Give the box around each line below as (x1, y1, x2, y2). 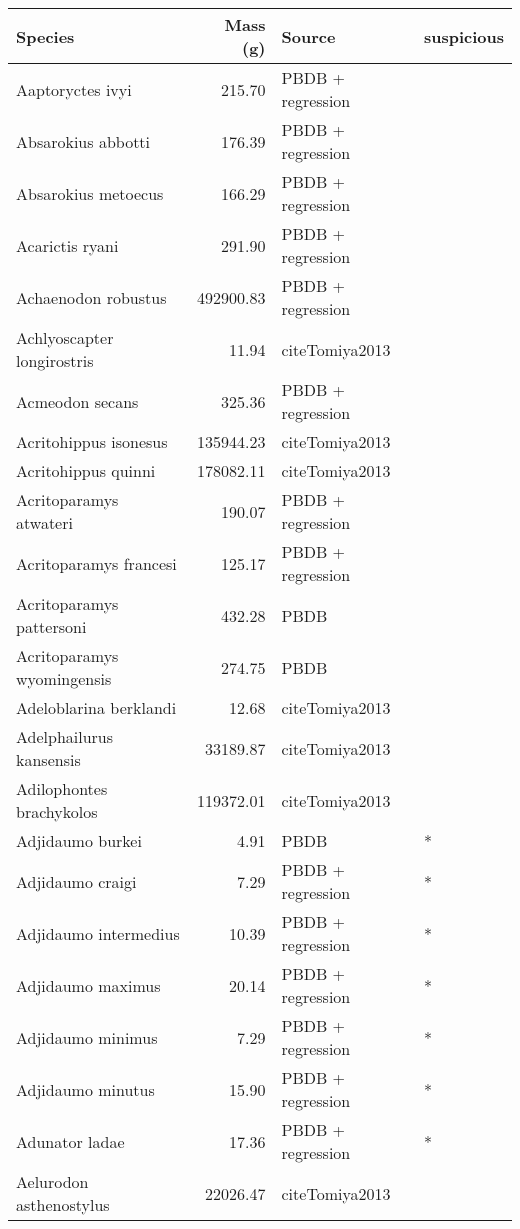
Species (16, 24, 75, 48)
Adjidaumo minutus (16, 1077, 155, 1101)
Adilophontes (16, 777, 108, 800)
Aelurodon (16, 1170, 89, 1193)
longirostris (16, 349, 94, 372)
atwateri (16, 511, 73, 534)
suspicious (423, 24, 504, 48)
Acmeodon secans (16, 389, 139, 413)
